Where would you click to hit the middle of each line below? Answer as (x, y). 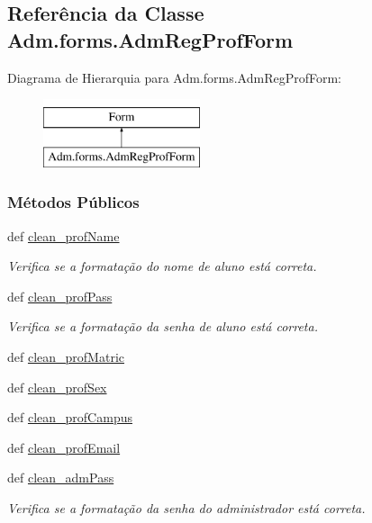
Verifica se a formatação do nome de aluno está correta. (162, 266)
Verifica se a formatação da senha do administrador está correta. (186, 507)
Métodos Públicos (73, 202)
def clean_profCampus (70, 417)
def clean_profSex (57, 387)
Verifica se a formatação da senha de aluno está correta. (163, 326)
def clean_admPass (61, 478)
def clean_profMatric (66, 356)
